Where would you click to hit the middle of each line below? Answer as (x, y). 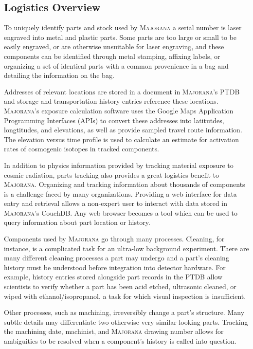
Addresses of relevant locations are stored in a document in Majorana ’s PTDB (122, 91)
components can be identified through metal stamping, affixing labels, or (112, 56)
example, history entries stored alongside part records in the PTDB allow (113, 277)
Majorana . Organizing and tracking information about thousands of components (125, 184)
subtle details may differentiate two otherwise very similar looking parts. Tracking (126, 321)
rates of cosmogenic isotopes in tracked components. (81, 149)
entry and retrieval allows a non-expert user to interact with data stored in (116, 203)
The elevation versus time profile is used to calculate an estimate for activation (122, 139)
